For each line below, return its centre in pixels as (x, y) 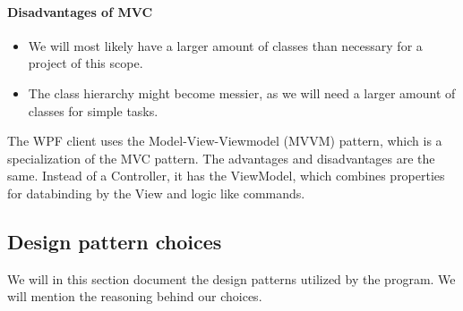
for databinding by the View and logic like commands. (156, 193)
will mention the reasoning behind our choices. (135, 296)
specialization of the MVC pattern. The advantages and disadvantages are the (221, 158)
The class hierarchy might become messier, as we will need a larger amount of (242, 92)
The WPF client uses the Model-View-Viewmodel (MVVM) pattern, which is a (225, 141)
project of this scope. (86, 63)
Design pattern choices (115, 241)
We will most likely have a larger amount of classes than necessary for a (225, 45)
